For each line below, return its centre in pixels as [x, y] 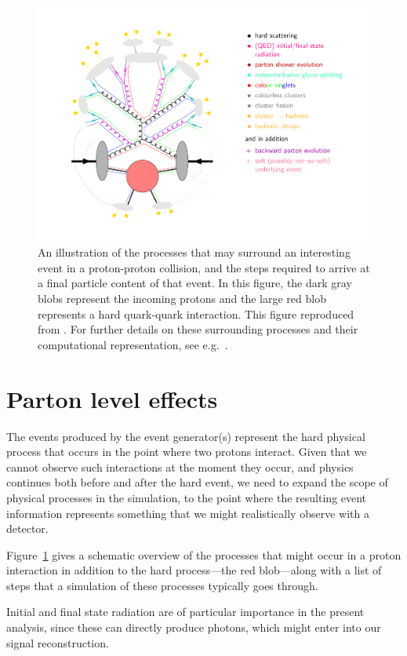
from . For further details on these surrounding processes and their [198, 329]
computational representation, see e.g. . [133, 344]
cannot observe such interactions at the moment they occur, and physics [180, 466]
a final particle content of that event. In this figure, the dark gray [195, 283]
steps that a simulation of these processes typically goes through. [162, 585]
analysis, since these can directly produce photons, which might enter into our [194, 627]
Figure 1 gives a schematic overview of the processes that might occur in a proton [204, 554]
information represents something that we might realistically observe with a [188, 513]
